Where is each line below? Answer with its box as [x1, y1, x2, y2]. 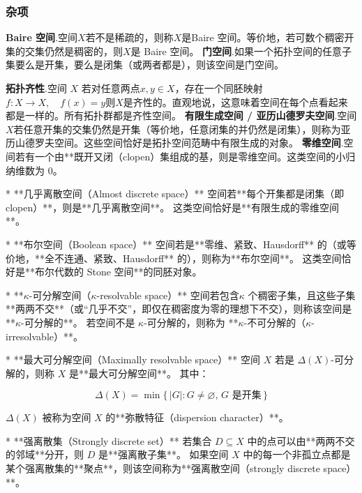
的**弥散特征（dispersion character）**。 [105, 410, 289, 425]
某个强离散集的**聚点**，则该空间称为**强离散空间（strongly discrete [6, 461, 320, 476]
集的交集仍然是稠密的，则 [6, 43, 123, 58]
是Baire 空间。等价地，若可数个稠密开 [181, 30, 354, 45]
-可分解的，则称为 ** [144, 314, 239, 329]
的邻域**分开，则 [6, 447, 84, 462]
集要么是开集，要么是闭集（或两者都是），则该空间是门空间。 [6, 57, 284, 72]
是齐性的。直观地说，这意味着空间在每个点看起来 [123, 94, 348, 109]
